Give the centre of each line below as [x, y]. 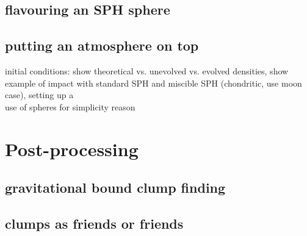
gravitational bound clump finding [115, 188]
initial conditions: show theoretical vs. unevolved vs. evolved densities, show [147, 70]
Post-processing [72, 148]
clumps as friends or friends [94, 223]
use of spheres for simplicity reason [70, 106]
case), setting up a [39, 95]
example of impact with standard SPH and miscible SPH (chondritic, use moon [153, 83]
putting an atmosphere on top [102, 45]
